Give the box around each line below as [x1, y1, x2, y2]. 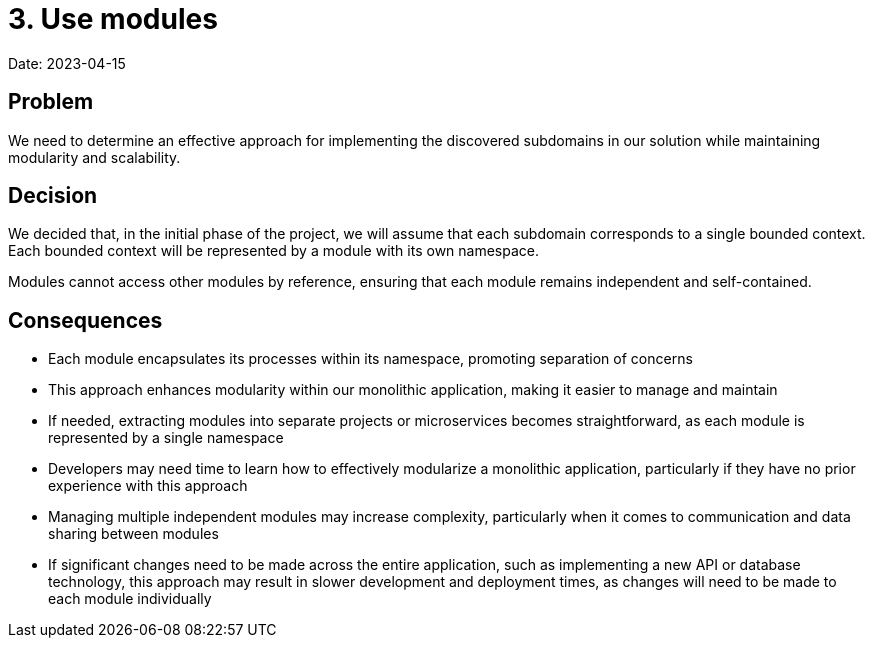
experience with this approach [48, 477, 248, 495]
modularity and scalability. [8, 148, 181, 166]
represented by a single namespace [48, 429, 284, 447]
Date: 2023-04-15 [8, 54, 126, 72]
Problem [8, 89, 94, 115]
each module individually [48, 590, 212, 608]
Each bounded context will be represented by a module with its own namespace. [8, 242, 540, 260]
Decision [8, 183, 98, 209]
